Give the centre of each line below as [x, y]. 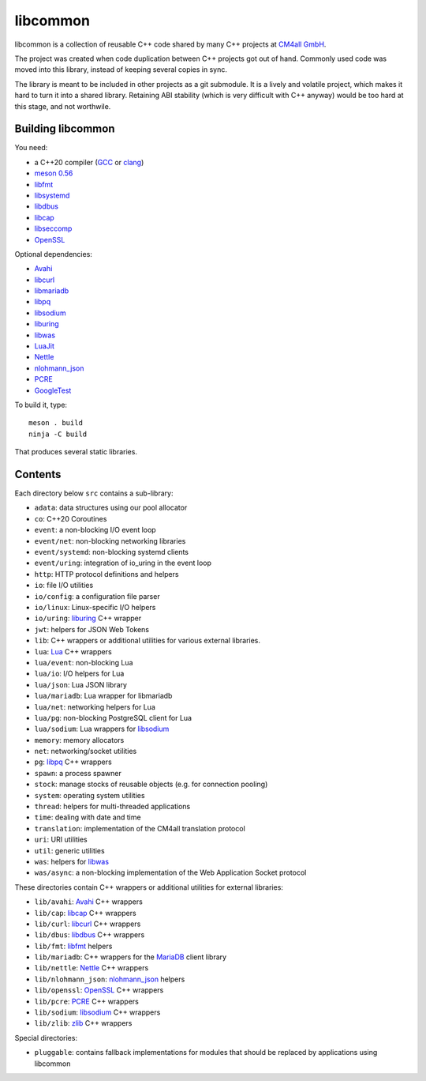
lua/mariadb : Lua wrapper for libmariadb [103, 696]
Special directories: [46, 1038]
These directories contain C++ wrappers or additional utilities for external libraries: [149, 887]
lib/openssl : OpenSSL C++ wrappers [99, 990]
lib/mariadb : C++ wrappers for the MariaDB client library [131, 957]
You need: [31, 148]
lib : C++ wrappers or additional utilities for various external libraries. [147, 641]
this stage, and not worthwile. [63, 106]
